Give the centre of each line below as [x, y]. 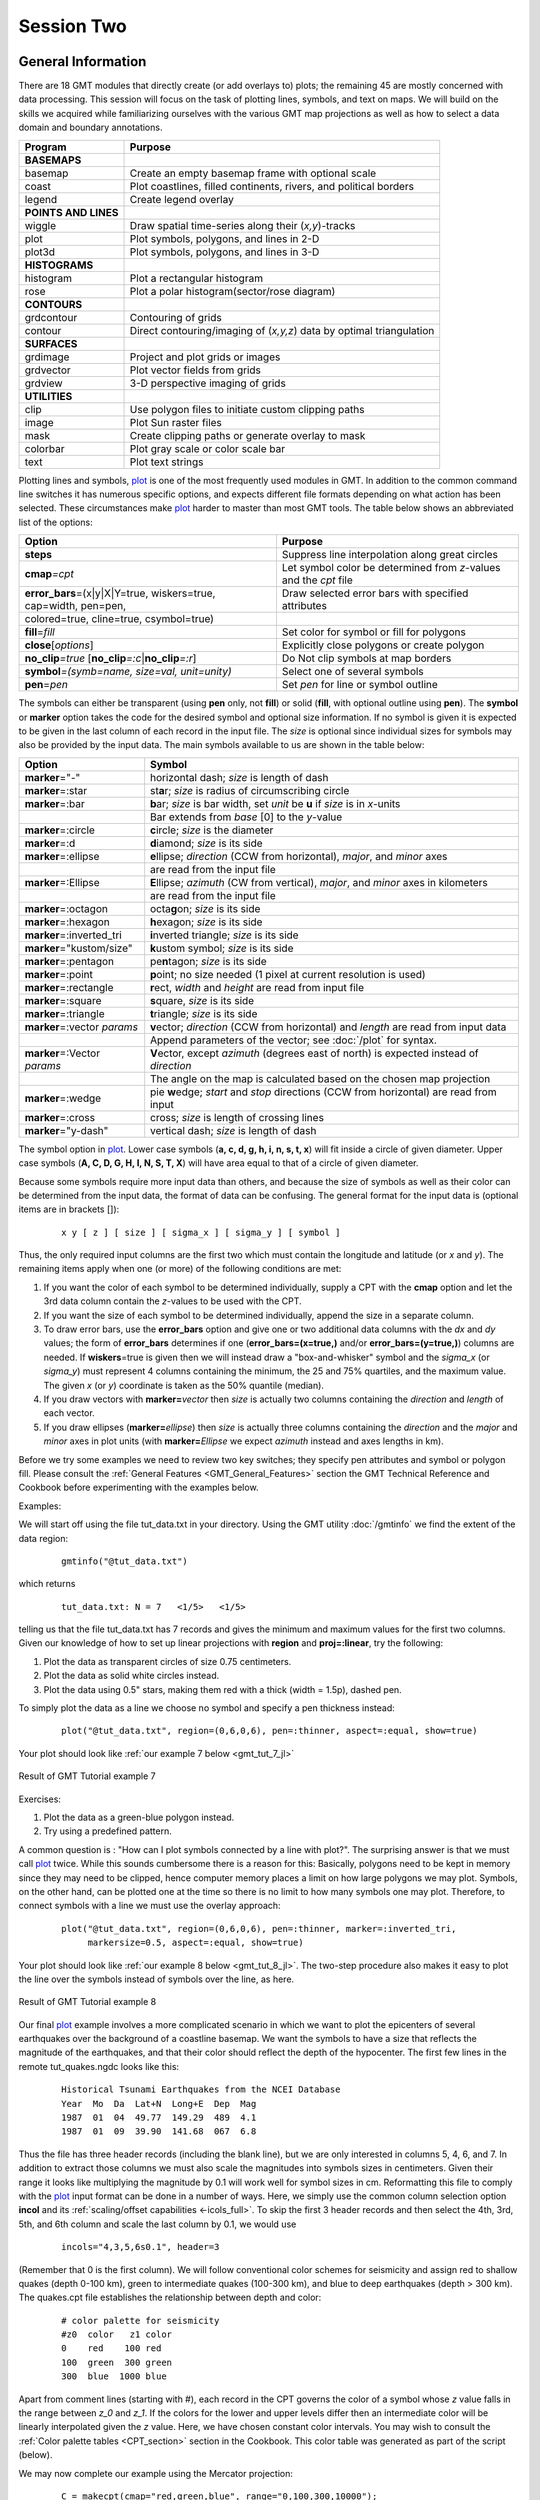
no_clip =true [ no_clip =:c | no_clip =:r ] [110, 658]
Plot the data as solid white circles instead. [131, 1676]
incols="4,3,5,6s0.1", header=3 [140, 2247]
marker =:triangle [64, 1013]
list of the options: [56, 522]
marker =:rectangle [69, 987]
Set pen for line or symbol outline [360, 685]
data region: [43, 1538]
